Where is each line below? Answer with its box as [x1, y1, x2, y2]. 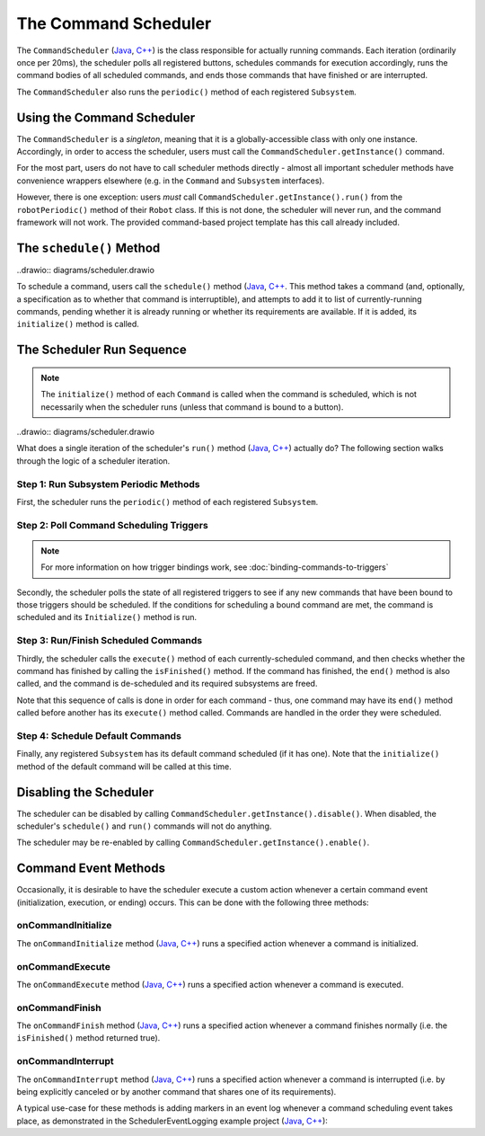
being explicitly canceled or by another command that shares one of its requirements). [16, 1087, 337, 1097]
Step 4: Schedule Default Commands [16, 729, 181, 741]
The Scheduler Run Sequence [16, 342, 188, 358]
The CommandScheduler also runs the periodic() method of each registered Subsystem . [16, 86, 357, 97]
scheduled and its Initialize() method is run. [16, 612, 198, 623]
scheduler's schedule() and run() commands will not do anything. [16, 821, 272, 831]
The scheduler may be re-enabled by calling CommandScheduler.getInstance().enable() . [16, 837, 370, 848]
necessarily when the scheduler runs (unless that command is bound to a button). [40, 401, 344, 413]
